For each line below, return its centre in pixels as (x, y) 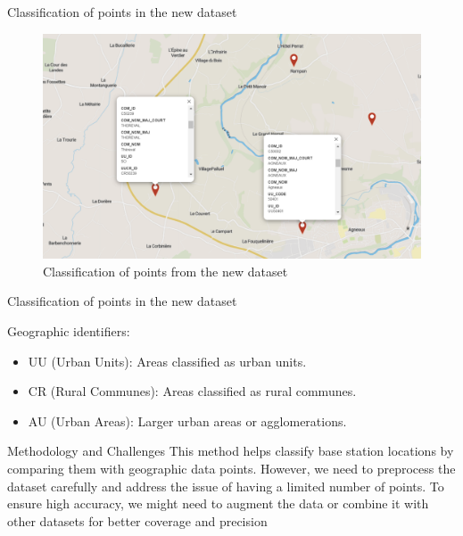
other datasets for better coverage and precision (137, 520)
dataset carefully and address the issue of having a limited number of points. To (226, 486)
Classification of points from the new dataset (165, 271)
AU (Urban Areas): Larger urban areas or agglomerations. (187, 421)
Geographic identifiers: (69, 330)
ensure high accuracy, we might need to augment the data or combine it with (218, 503)
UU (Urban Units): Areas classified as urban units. (167, 361)
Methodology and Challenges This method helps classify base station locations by (231, 451)
